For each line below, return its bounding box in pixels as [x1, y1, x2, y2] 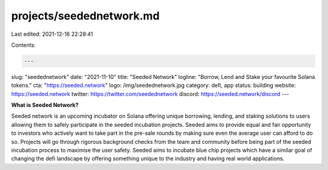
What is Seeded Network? [11, 101, 79, 109]
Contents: [11, 41, 36, 49]
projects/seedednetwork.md [11, 9, 160, 22]
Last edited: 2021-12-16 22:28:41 [11, 30, 94, 38]
